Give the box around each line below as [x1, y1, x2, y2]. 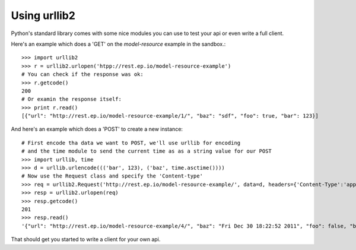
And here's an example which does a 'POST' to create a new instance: [11, 125, 183, 133]
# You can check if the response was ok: [21, 71, 144, 78]
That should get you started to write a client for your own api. [11, 236, 161, 243]
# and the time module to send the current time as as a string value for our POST [21, 148, 272, 154]
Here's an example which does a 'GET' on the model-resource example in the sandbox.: [11, 40, 226, 48]
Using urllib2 [11, 9, 75, 22]
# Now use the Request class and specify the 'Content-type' [21, 173, 203, 179]
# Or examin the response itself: [21, 96, 122, 103]
